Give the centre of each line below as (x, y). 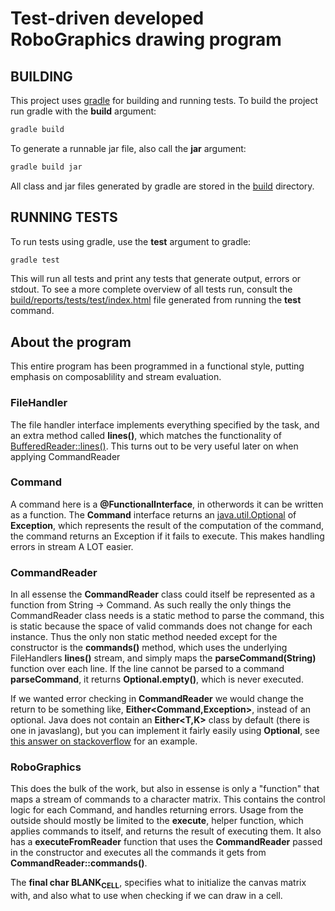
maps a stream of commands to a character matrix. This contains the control (168, 799)
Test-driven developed (107, 18)
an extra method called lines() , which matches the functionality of (146, 435)
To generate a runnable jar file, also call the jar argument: (128, 148)
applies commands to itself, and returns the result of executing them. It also (166, 831)
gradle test (35, 260)
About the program (71, 342)
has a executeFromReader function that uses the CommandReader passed (166, 842)
